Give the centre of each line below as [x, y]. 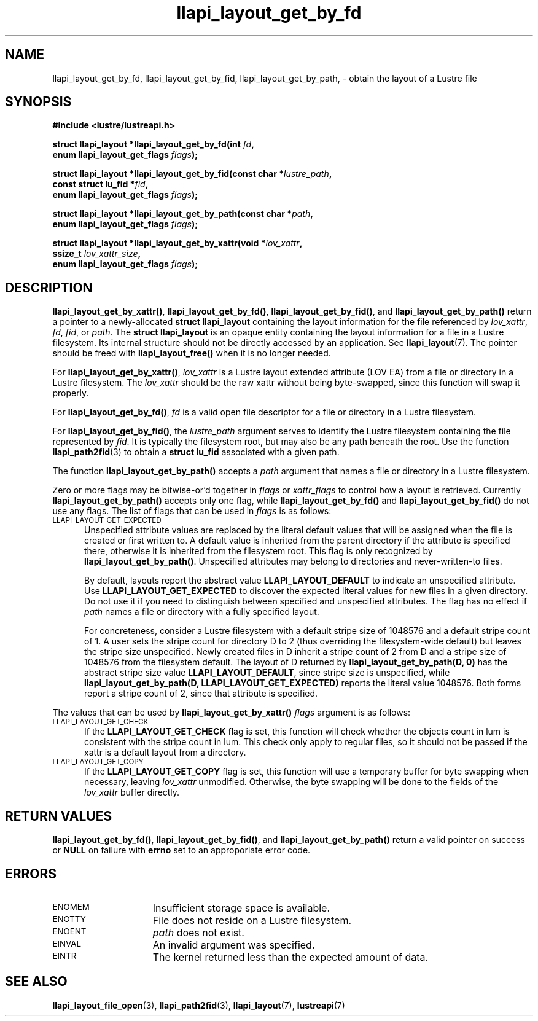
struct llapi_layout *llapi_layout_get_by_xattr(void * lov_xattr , [177, 243]
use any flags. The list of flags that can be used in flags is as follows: [192, 511]
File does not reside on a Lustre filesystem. [252, 920]
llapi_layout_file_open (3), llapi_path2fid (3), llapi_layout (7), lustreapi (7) [199, 1005]
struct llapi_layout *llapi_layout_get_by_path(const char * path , [183, 214]
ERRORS [31, 874]
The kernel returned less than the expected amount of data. [290, 957]
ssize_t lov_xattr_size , [97, 254]
